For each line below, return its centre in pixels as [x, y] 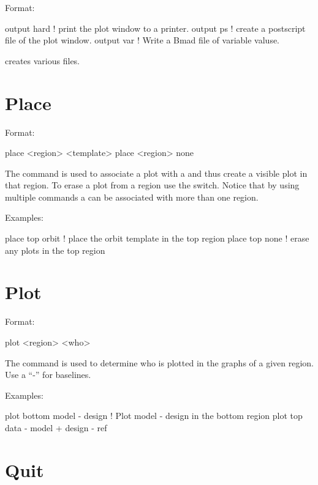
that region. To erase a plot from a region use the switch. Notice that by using [152, 185]
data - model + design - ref [56, 427]
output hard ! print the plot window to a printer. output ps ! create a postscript [155, 28]
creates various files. [43, 60]
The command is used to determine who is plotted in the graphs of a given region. [160, 362]
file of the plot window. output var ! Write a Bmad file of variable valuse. [142, 40]
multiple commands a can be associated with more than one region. [132, 197]
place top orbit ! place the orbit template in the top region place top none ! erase [157, 238]
